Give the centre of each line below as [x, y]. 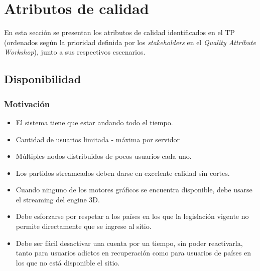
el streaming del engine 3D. [58, 199]
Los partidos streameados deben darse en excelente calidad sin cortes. [123, 173]
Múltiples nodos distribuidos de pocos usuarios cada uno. [104, 156]
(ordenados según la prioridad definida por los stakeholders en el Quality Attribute [130, 42]
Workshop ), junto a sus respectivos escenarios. [75, 52]
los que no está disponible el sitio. [68, 262]
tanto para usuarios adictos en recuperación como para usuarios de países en [133, 253]
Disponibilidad [43, 79]
